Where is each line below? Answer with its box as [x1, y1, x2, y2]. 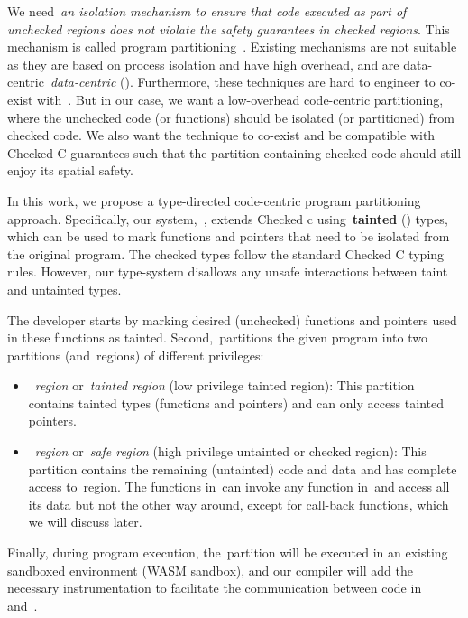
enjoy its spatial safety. [7, 161, 133, 180]
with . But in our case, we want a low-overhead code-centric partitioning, [37, 89, 444, 108]
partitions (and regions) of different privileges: [7, 345, 264, 364]
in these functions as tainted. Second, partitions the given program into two [7, 328, 427, 347]
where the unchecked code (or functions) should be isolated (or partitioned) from [7, 108, 454, 126]
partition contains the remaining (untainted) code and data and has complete [28, 459, 457, 478]
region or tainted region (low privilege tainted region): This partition [34, 376, 415, 395]
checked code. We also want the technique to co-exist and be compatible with [7, 126, 436, 145]
